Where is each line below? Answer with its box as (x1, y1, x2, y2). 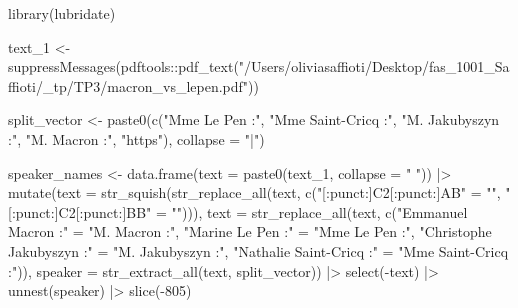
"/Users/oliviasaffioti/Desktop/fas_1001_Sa (238, 56, 510, 77)
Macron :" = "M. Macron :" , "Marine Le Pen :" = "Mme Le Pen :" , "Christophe (8, 221, 492, 242)
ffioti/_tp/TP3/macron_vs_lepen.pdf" (8, 75, 249, 96)
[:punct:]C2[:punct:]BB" (8, 201, 152, 222)
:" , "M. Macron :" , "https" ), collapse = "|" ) (8, 128, 265, 149)
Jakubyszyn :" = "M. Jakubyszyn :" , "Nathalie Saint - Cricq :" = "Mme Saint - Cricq (8, 240, 509, 261)
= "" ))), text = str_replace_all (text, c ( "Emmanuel (156, 201, 468, 222)
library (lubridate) (8, 3, 116, 23)
